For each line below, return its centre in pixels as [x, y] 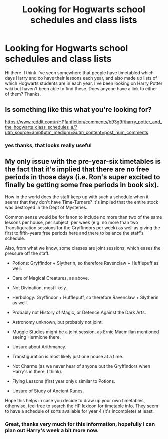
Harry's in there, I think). [37, 372]
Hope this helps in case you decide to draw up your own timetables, [75, 401]
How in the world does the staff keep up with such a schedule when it [77, 197]
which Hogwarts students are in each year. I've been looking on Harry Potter [84, 83]
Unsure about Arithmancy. [39, 347]
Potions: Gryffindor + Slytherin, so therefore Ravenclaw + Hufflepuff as [85, 263]
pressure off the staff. [27, 253]
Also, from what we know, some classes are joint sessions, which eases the [83, 248]
